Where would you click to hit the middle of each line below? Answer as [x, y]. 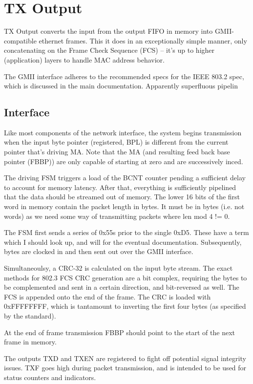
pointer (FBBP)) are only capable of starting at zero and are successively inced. [124, 161]
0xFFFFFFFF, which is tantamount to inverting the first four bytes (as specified [125, 306]
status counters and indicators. [50, 377]
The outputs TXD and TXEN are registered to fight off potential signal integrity [125, 358]
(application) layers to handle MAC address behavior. [84, 59]
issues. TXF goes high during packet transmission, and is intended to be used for [125, 368]
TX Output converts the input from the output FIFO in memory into [108, 31]
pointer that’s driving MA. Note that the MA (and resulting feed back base [117, 152]
